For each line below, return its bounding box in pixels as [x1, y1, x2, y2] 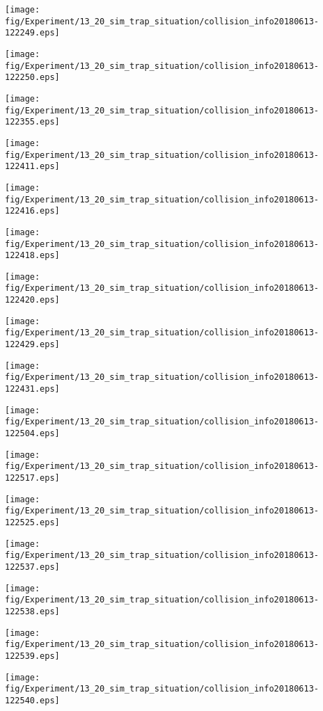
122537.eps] [5, 561, 60, 572]
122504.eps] [5, 429, 60, 439]
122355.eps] [5, 117, 60, 127]
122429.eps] [5, 339, 60, 350]
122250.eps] [5, 72, 60, 83]
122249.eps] [5, 28, 60, 38]
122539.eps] [5, 650, 60, 661]
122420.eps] [5, 295, 60, 305]
